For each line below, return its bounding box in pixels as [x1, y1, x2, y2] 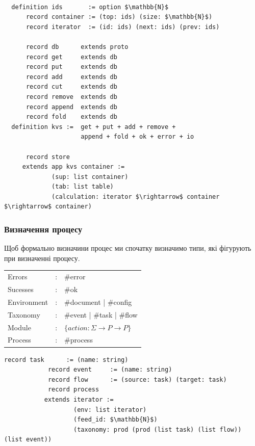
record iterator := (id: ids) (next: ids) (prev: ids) [25, 23, 220, 31]
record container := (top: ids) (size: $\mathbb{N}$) [25, 13, 213, 21]
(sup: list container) [52, 173, 129, 180]
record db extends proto [25, 43, 129, 50]
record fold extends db [25, 113, 117, 121]
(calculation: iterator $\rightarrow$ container [52, 193, 220, 200]
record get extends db [25, 53, 117, 61]
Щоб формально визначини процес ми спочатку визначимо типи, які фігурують [4, 243, 251, 253]
